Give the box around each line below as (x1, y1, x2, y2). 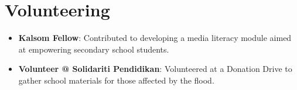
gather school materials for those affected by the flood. (18, 74, 214, 86)
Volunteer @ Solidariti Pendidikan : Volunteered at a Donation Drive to (18, 63, 292, 75)
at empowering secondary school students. (18, 43, 169, 55)
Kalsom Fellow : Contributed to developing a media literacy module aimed (18, 32, 292, 44)
